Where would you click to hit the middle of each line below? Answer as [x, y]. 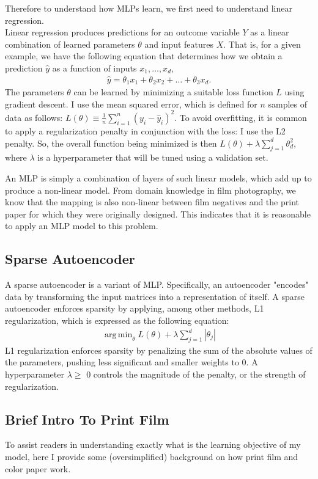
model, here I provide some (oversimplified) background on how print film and [152, 456]
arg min [119, 335]
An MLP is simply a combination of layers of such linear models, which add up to [158, 177]
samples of [288, 104]
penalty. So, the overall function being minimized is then [111, 143]
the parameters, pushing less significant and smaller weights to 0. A [131, 362]
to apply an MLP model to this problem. [82, 226]
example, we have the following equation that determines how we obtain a [144, 56]
